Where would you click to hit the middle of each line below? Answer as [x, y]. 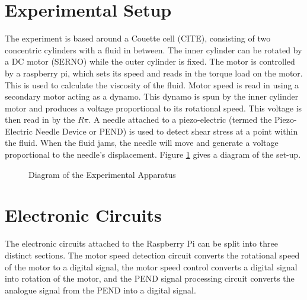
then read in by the [40, 119]
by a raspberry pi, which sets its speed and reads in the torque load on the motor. [154, 73]
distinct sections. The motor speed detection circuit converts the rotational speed [152, 255]
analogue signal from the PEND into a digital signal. [100, 290]
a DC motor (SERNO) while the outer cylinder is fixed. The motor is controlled [150, 61]
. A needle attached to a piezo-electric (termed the [180, 119]
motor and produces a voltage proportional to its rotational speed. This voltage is [153, 108]
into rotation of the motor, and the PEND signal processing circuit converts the [150, 278]
